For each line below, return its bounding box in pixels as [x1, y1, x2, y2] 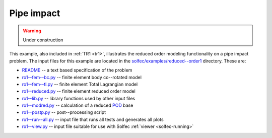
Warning [23, 28, 41, 34]
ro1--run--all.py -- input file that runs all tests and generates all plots [22, 116, 164, 122]
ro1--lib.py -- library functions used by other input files [22, 95, 135, 101]
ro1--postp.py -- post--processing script [22, 109, 106, 115]
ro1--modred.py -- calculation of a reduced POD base [22, 102, 133, 108]
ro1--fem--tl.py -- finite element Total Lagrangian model [22, 81, 138, 87]
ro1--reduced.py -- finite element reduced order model [22, 88, 135, 94]
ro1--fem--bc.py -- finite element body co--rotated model [22, 74, 142, 80]
